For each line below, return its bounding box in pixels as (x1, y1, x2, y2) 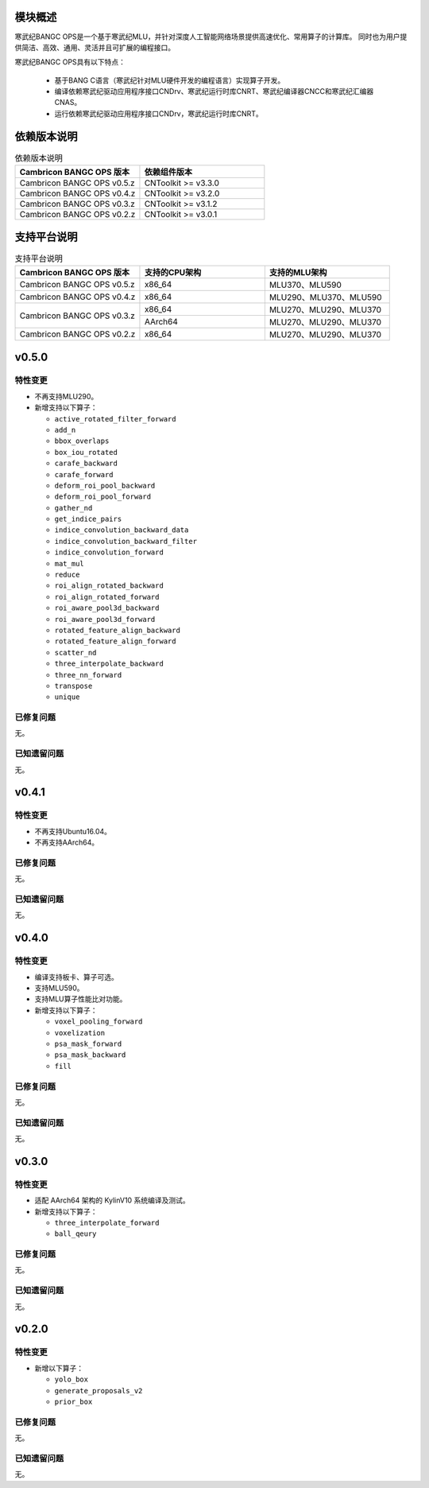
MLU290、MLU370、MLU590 (269, 292, 382, 303)
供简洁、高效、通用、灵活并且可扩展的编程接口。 (14, 42, 175, 52)
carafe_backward (54, 459, 118, 468)
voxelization (54, 1028, 106, 1037)
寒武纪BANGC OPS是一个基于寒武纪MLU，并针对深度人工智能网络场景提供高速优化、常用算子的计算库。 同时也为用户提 (14, 32, 408, 41)
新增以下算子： (34, 1363, 83, 1373)
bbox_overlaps (54, 437, 110, 445)
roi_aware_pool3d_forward (54, 615, 156, 624)
